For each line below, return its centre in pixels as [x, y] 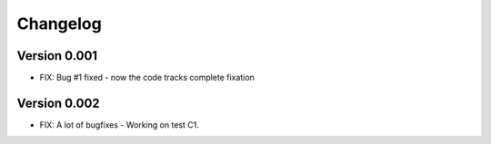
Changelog [59, 24]
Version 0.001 [57, 56]
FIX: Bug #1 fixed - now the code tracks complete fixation [147, 78]
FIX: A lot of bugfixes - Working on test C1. [120, 125]
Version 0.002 [58, 103]
